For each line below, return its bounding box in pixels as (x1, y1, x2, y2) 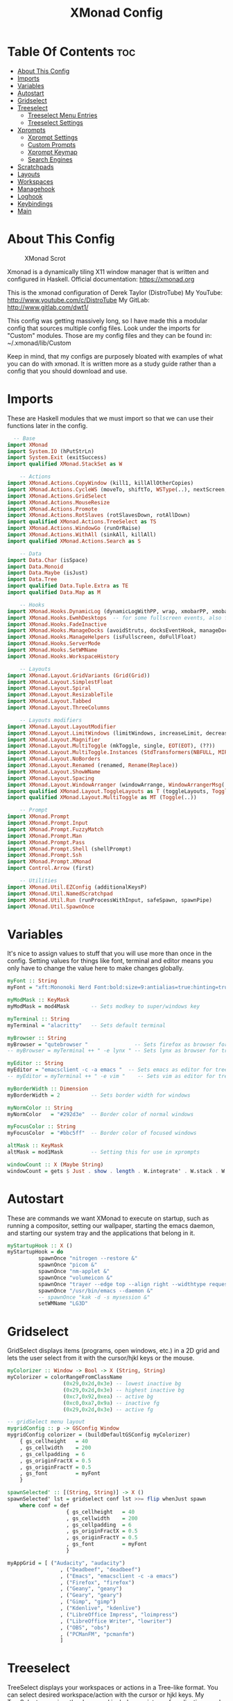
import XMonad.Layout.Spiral (7, 685, 92, 692)
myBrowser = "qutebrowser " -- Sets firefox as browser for (7, 1041, 228, 1048)
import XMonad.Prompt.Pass (7, 839, 85, 846)
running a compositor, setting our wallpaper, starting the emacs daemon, (7, 1221, 215, 1229)
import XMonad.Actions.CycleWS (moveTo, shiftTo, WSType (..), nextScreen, (7, 486, 228, 493)
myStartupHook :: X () (7, 1242, 73, 1249)
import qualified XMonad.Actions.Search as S (7, 538, 141, 545)
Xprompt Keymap (27, 148, 78, 156)
